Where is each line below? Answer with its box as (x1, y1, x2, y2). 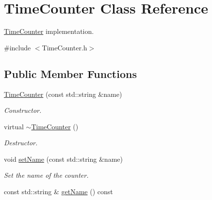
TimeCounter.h (42, 42, 87, 52)
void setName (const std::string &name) (4, 154, 123, 164)
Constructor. (4, 105, 42, 115)
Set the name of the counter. (4, 170, 89, 180)
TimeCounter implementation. (4, 26, 94, 36)
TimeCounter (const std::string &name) (4, 89, 122, 99)
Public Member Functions (4, 66, 137, 81)
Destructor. (4, 138, 38, 148)
